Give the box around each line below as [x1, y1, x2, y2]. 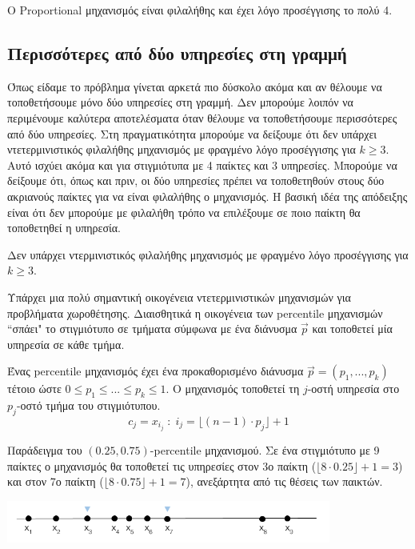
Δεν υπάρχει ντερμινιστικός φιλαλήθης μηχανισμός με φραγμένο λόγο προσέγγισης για [7, 246, 409, 262]
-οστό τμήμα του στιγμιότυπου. [16, 397, 161, 414]
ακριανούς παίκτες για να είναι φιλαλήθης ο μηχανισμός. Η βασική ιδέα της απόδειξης [7, 187, 408, 204]
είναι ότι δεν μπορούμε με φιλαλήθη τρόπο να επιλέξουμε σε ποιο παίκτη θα [7, 203, 361, 220]
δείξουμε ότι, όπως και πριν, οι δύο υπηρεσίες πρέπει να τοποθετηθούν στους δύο [7, 172, 385, 189]
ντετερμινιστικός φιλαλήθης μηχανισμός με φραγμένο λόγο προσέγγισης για [7, 141, 356, 158]
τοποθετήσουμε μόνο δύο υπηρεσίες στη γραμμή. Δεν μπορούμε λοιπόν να [7, 94, 353, 110]
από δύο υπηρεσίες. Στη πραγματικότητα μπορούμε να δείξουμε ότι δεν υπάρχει [7, 125, 377, 142]
